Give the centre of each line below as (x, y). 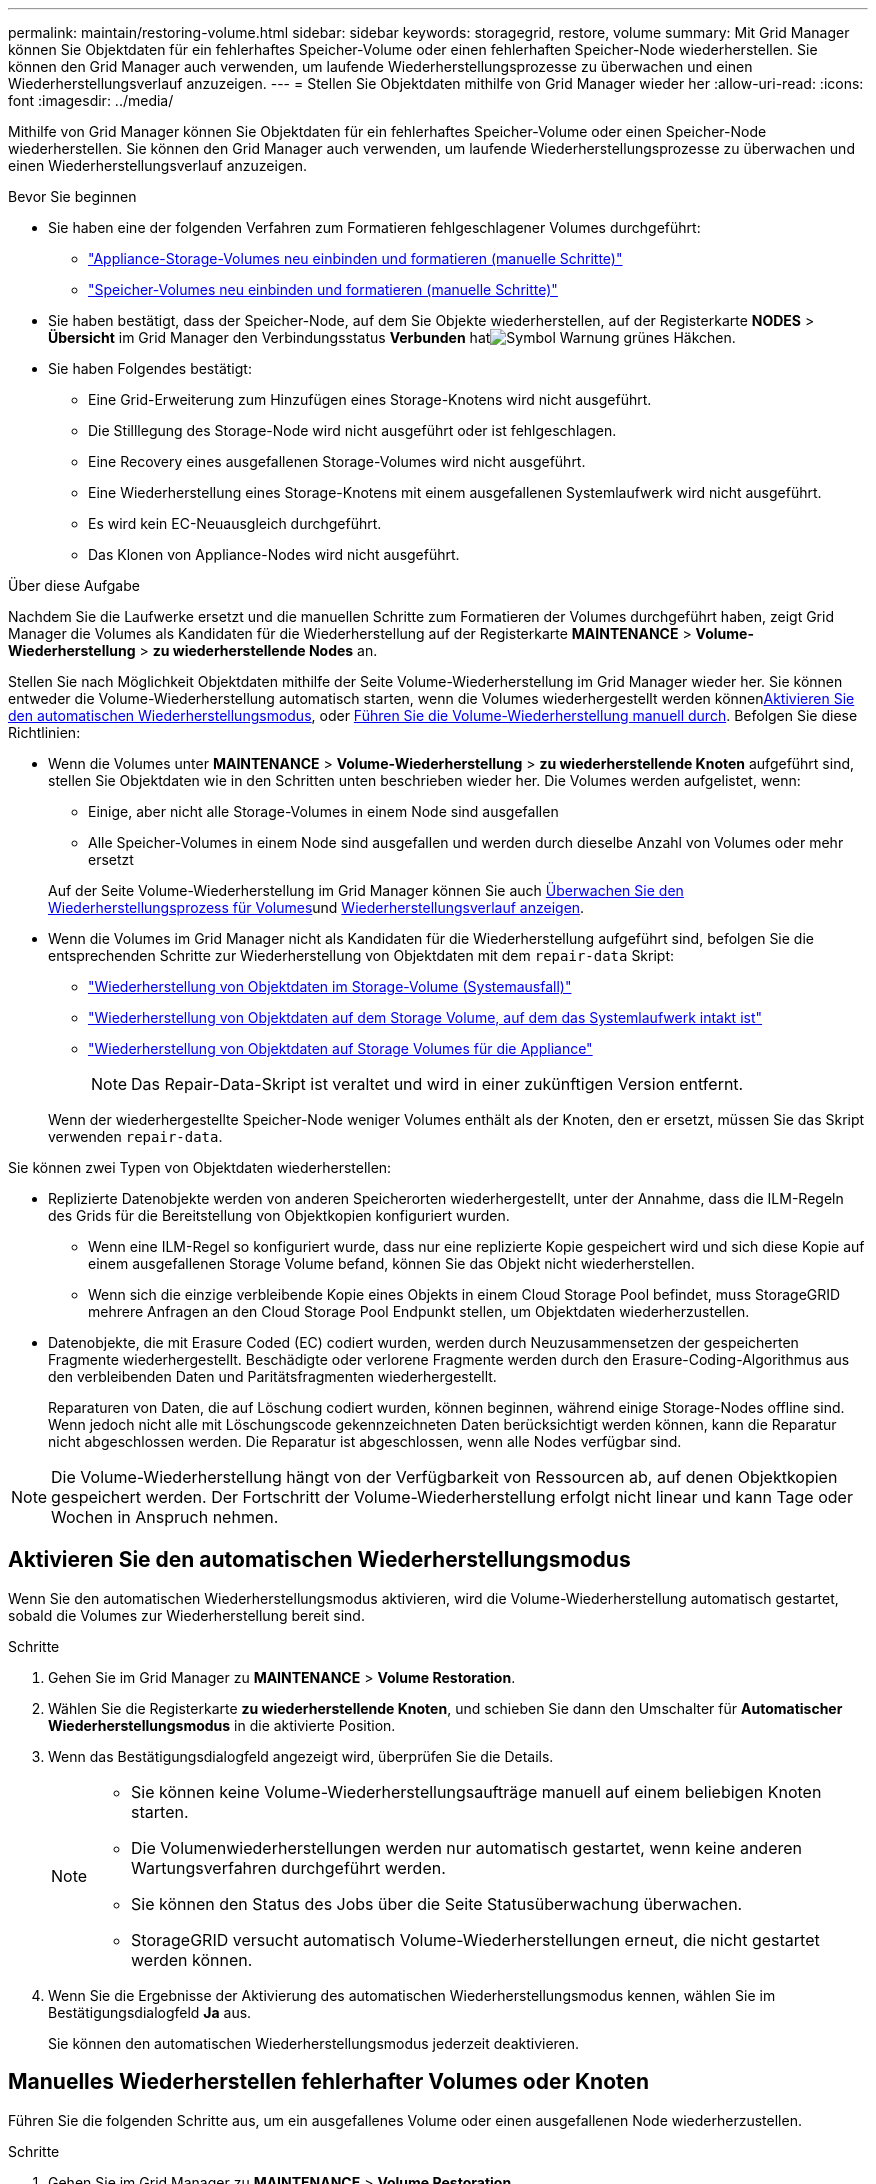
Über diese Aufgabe (74, 585)
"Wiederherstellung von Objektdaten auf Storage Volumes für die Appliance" (340, 1048)
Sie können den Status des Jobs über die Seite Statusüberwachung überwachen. (437, 1903)
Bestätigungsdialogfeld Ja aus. (150, 2012)
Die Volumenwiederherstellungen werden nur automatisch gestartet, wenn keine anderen (467, 1847)
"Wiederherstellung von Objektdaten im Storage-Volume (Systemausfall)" (330, 986)
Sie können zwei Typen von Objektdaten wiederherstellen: (200, 1167)
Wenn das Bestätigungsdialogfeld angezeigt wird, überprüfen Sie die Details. (301, 1756)
